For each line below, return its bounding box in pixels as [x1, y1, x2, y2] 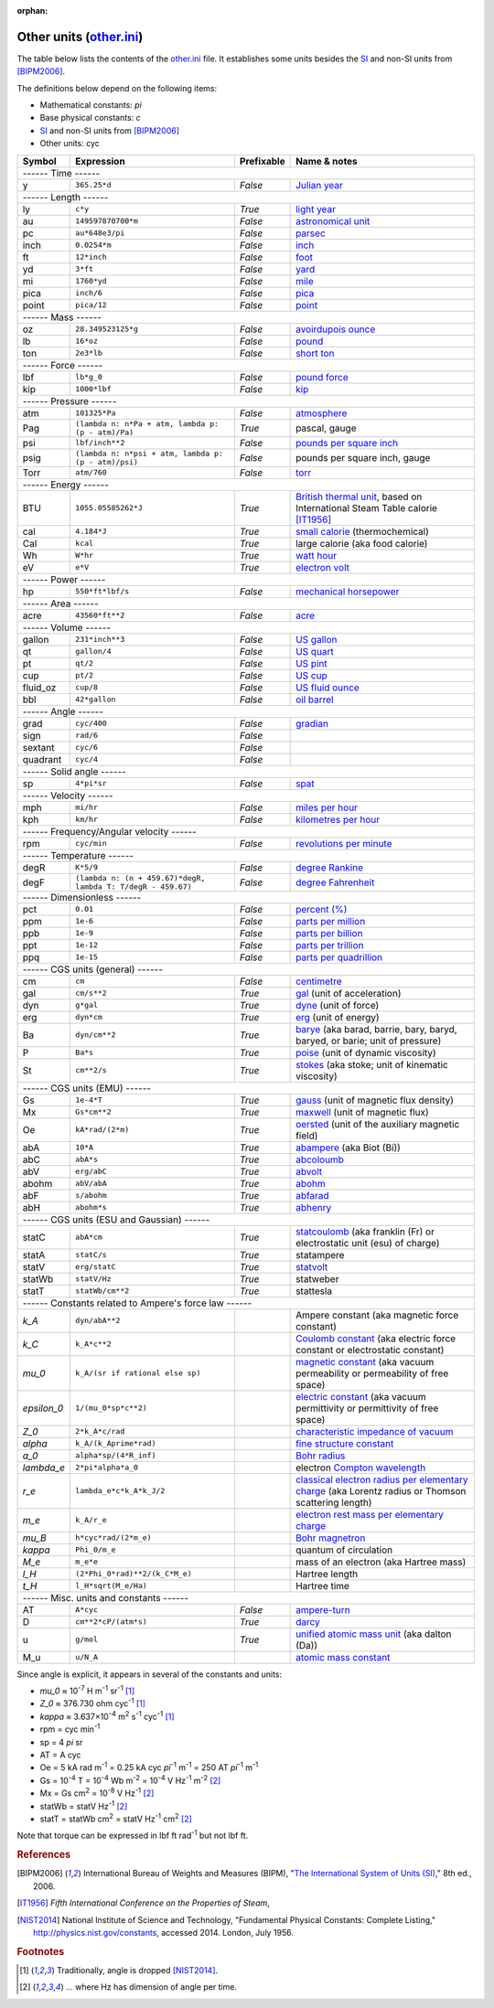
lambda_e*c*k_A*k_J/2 [74, 1486, 166, 1496]
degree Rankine [295, 860, 364, 873]
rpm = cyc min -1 [39, 1722, 101, 1735]
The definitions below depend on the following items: [16, 82, 218, 93]
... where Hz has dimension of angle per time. [65, 1981, 238, 1992]
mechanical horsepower [295, 585, 400, 598]
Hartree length [295, 1567, 359, 1580]
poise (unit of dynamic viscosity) [295, 1046, 436, 1059]
